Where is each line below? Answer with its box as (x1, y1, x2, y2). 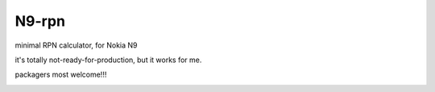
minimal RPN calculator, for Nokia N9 (14, 40, 138, 50)
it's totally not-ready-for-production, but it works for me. (14, 55, 202, 65)
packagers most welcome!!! (14, 69, 107, 80)
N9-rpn (14, 12, 66, 30)
